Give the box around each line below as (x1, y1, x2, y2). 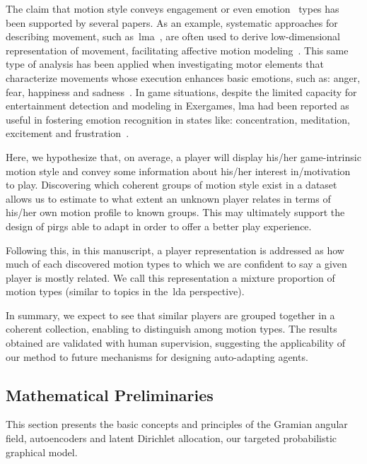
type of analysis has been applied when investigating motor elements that (6, 56, 324, 71)
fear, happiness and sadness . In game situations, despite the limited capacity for (6, 84, 357, 99)
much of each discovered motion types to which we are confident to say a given (6, 256, 347, 271)
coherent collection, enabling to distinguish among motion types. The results (6, 321, 337, 336)
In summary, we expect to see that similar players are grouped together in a (6, 307, 335, 322)
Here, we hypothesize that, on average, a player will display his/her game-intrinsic (6, 149, 361, 164)
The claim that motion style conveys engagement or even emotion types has (6, 1, 339, 16)
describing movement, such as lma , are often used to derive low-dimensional (6, 29, 340, 44)
